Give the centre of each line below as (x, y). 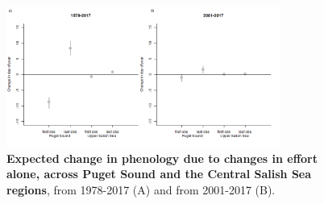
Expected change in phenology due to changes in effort (162, 158)
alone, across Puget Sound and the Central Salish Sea (159, 174)
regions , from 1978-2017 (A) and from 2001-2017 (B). (141, 189)
